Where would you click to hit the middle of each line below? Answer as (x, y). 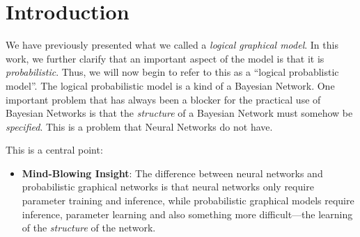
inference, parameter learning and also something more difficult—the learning (187, 214)
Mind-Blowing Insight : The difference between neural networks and (172, 173)
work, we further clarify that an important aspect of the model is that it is (165, 58)
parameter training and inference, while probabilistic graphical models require (188, 201)
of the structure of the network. (89, 228)
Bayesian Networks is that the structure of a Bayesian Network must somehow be (179, 113)
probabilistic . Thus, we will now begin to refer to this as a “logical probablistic (172, 72)
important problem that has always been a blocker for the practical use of (163, 99)
